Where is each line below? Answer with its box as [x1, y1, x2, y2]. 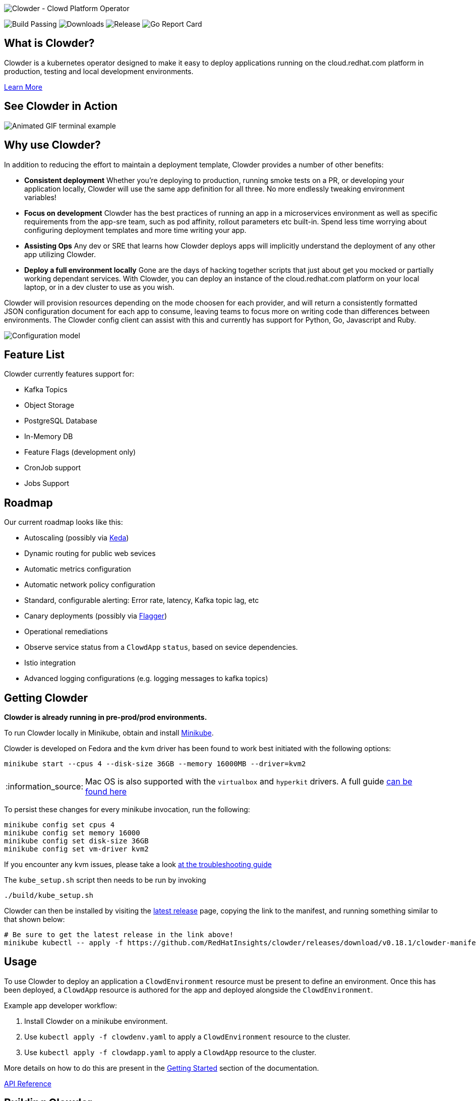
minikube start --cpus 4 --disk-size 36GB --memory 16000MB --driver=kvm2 [4, 760, 306, 768]
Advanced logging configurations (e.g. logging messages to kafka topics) [24, 674, 268, 683]
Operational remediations [24, 627, 108, 636]
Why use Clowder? [4, 139, 101, 152]
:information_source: [6, 781, 84, 792]
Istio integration [24, 658, 76, 667]
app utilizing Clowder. [24, 250, 96, 259]
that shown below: [4, 915, 65, 924]
